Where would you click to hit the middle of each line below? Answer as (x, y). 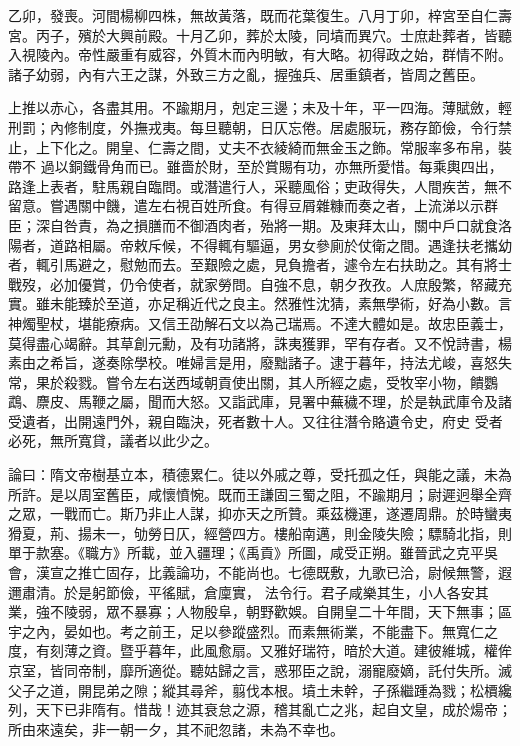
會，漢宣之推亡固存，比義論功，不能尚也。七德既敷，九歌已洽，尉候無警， (253, 572)
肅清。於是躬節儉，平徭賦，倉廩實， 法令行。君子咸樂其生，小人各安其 (255, 591)
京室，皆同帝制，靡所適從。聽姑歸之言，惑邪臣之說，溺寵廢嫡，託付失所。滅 (260, 670)
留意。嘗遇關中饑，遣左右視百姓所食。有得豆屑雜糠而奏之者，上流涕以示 (246, 205)
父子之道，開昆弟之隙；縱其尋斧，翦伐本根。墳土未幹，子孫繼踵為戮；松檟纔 (260, 689)
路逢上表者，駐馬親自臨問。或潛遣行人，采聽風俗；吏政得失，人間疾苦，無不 (260, 185)
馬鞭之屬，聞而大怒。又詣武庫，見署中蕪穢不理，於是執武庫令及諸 (294, 401)
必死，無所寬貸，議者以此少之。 (113, 440)
